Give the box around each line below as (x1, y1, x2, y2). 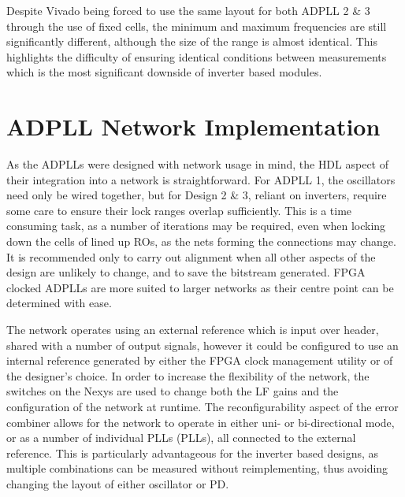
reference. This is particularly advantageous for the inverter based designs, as (6, 444, 379, 461)
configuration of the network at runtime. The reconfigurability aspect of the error (6, 399, 399, 414)
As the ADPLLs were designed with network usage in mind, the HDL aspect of (6, 156, 389, 172)
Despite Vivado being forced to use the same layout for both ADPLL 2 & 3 (6, 2, 370, 18)
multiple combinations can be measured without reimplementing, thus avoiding (6, 460, 388, 477)
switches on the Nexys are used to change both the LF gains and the (6, 383, 339, 399)
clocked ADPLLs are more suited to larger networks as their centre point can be (6, 279, 394, 295)
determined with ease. (6, 295, 112, 311)
